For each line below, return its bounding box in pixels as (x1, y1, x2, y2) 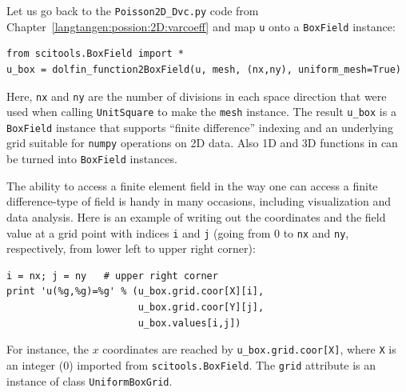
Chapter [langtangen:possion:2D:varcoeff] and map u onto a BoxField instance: (6, 18, 396, 34)
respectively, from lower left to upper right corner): (6, 240, 256, 257)
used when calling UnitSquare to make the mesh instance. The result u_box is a (6, 103, 396, 120)
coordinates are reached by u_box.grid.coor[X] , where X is (102, 341, 396, 358)
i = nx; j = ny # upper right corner (6, 270, 218, 282)
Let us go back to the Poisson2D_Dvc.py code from (6, 2, 259, 18)
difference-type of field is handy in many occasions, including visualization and (6, 193, 392, 210)
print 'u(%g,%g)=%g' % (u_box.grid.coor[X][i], (6, 286, 265, 298)
